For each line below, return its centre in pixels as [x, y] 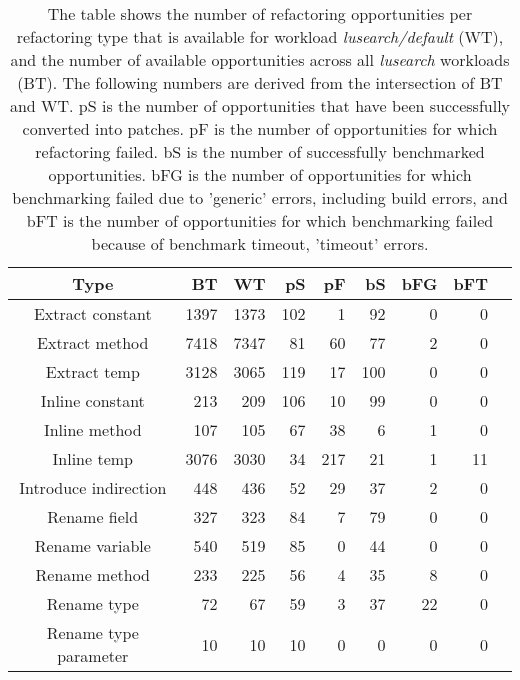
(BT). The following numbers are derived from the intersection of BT [260, 82]
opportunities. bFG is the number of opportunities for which [260, 174]
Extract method [93, 342]
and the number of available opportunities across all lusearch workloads [260, 59]
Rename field [93, 516]
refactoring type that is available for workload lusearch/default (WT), [260, 36]
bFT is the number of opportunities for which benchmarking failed [260, 220]
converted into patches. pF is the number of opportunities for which [260, 128]
